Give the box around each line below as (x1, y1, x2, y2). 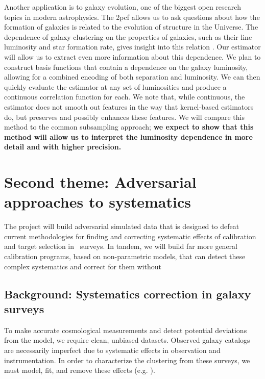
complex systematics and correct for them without (4, 261, 161, 271)
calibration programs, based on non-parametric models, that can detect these (4, 251, 246, 261)
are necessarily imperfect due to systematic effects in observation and (4, 344, 221, 355)
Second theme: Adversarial (4, 171, 197, 192)
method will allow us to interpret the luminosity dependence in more (4, 131, 253, 142)
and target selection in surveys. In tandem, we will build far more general (4, 241, 237, 251)
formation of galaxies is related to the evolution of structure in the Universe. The (4, 21, 258, 32)
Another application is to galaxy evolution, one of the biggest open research (4, 2, 241, 12)
